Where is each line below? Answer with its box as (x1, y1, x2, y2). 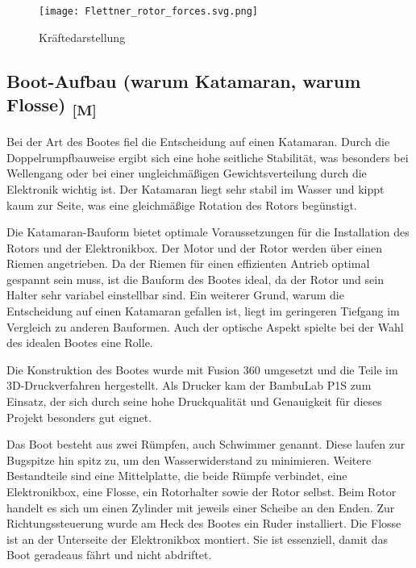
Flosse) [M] (6, 92, 97, 120)
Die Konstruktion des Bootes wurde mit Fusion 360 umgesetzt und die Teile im (6, 361, 398, 378)
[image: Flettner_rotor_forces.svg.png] (39, 6, 259, 17)
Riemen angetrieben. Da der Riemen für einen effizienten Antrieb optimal (6, 255, 370, 272)
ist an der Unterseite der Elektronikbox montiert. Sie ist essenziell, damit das (6, 530, 388, 547)
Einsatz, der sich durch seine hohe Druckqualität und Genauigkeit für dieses (6, 393, 382, 410)
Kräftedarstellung (39, 28, 126, 45)
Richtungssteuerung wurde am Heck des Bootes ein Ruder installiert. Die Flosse (6, 515, 401, 532)
